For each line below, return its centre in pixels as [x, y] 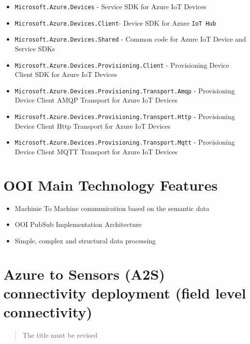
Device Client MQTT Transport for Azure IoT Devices [96, 151]
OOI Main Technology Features [110, 185]
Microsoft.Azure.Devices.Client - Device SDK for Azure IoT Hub [115, 22]
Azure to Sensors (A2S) [84, 274]
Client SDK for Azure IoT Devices [66, 74]
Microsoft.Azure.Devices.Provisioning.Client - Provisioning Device [122, 65]
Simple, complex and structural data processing [85, 240]
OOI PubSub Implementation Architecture [78, 224]
